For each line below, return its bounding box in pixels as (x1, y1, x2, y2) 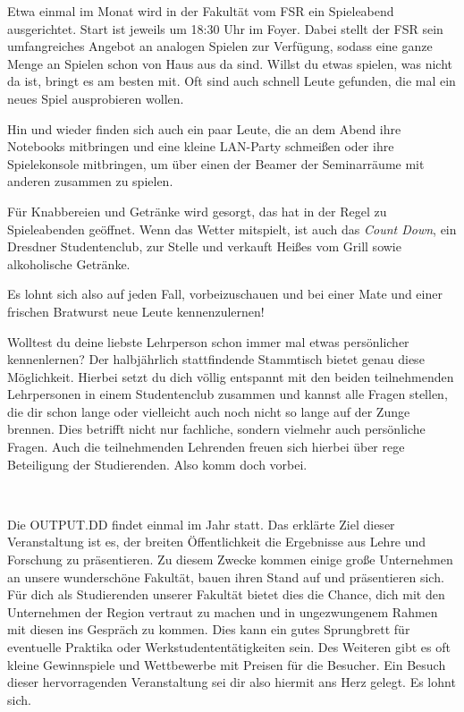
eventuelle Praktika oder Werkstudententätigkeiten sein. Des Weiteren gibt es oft (7, 638, 451, 656)
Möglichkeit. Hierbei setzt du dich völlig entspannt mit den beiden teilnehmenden (7, 367, 454, 386)
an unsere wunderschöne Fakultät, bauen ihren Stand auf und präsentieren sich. (7, 567, 444, 586)
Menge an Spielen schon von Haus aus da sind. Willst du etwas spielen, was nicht (7, 54, 452, 72)
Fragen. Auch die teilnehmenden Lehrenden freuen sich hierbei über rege (7, 437, 405, 456)
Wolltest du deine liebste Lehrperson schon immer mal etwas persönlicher (7, 332, 409, 351)
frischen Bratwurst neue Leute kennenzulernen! (7, 301, 265, 320)
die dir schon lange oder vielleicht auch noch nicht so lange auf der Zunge (7, 402, 410, 420)
